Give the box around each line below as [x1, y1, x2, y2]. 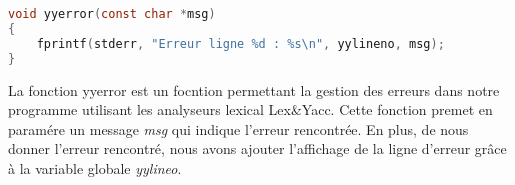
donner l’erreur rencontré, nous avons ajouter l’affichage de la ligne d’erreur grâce [8, 138, 507, 159]
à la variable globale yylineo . [8, 157, 182, 178]
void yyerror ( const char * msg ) [8, 7, 216, 21]
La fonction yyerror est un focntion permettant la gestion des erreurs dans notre [8, 79, 500, 100]
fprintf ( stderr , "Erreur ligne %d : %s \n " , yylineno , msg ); [36, 36, 445, 51]
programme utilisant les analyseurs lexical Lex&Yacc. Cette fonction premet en [8, 99, 493, 120]
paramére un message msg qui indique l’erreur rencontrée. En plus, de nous [8, 118, 469, 139]
